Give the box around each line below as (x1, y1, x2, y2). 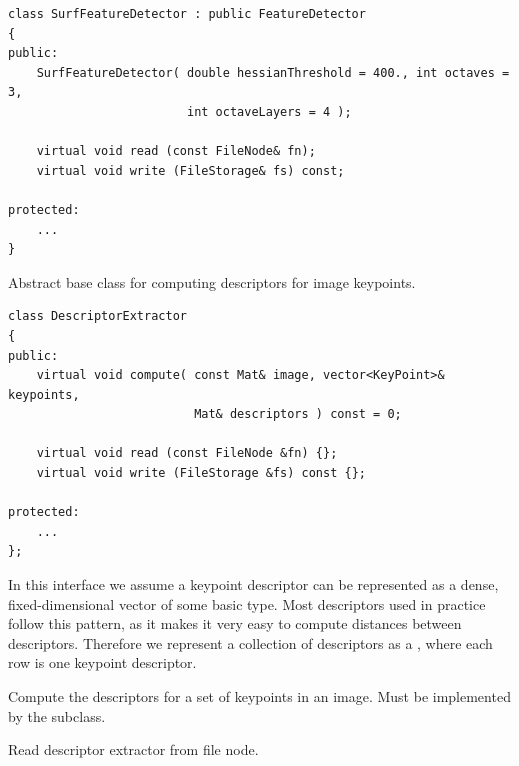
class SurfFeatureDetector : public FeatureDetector (8, 7, 366, 21)
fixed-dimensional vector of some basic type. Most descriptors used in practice (8, 593, 486, 614)
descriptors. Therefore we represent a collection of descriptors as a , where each (8, 632, 493, 653)
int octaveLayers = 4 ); (186, 104, 352, 119)
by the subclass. (8, 705, 106, 726)
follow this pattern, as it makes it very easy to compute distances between (8, 613, 462, 634)
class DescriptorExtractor (8, 309, 187, 324)
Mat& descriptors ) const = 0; (194, 407, 402, 422)
